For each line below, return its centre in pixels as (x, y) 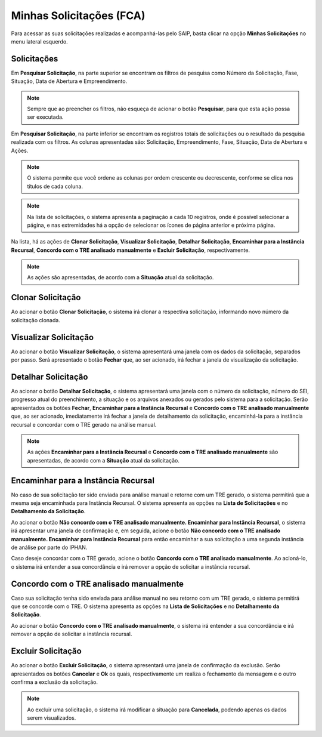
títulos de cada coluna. (55, 186)
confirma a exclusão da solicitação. (55, 682)
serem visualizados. (52, 718)
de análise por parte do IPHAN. (49, 547)
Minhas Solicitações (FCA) (78, 16)
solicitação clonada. (36, 320)
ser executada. (45, 117)
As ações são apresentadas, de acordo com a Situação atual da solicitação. (120, 277)
